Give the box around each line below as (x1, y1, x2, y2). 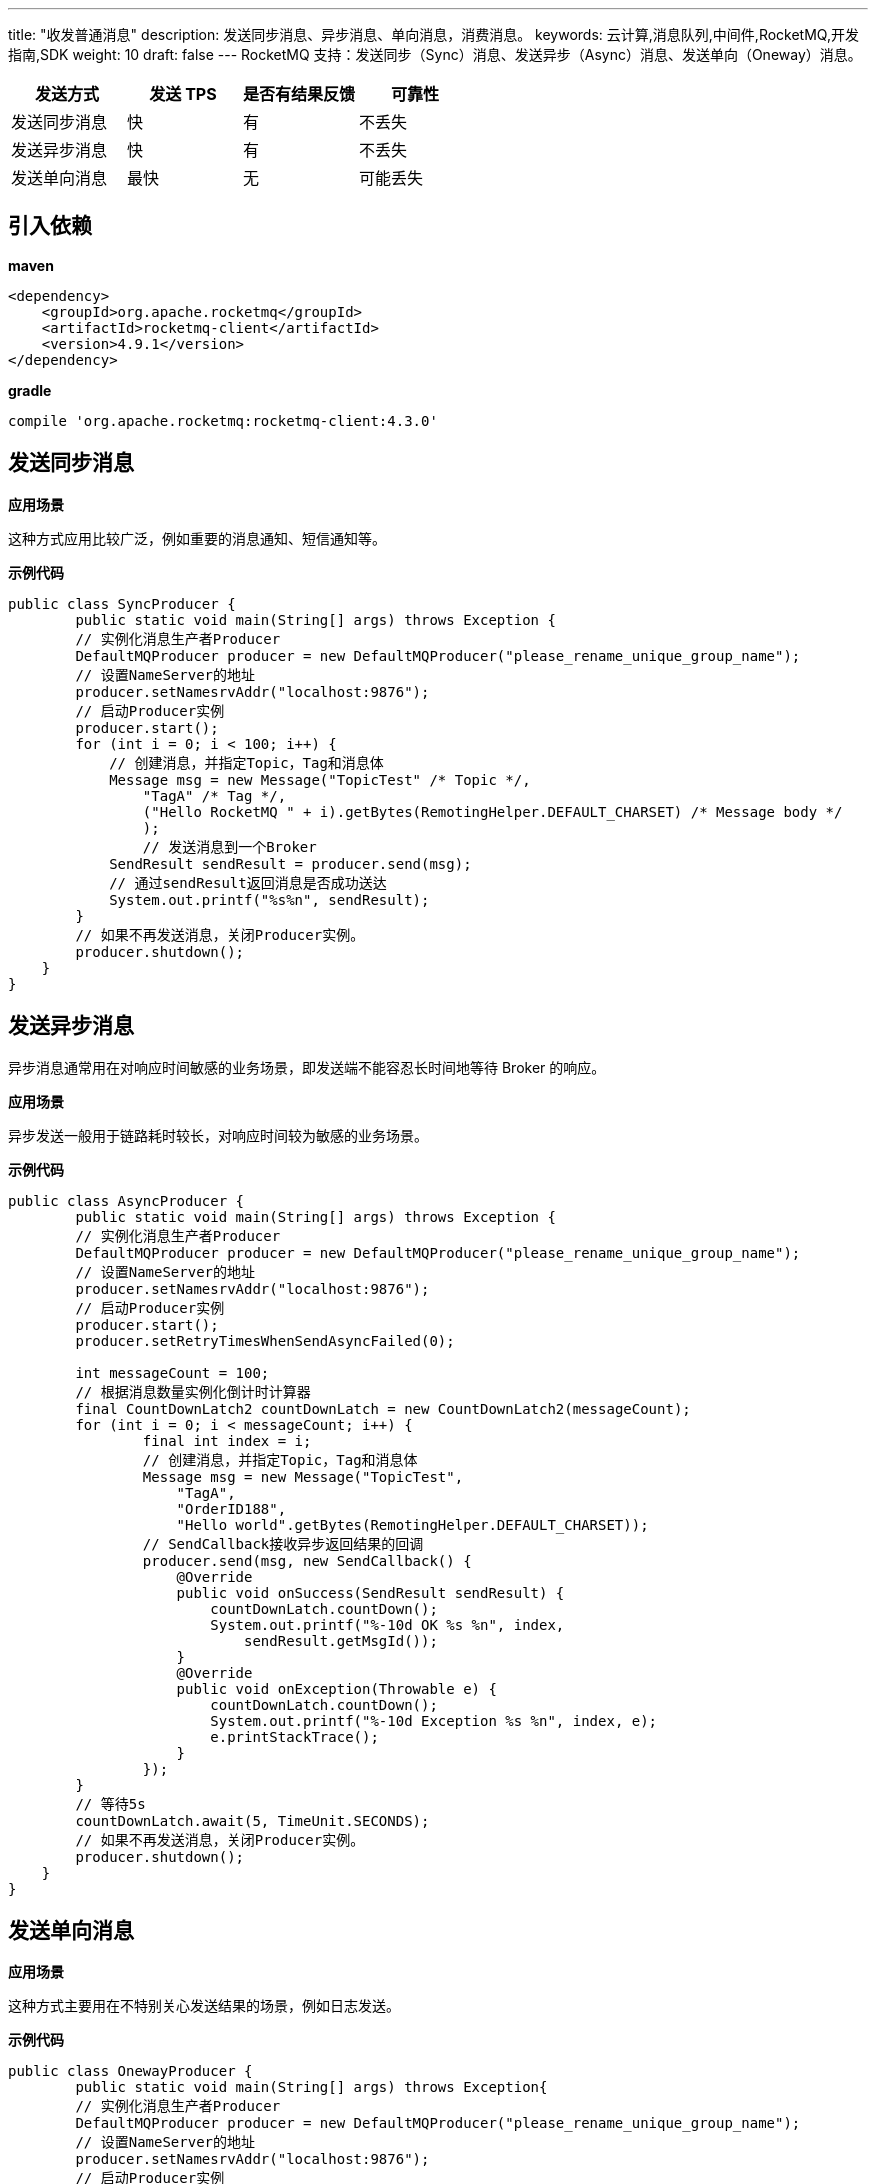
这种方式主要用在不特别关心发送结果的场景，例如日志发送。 (8, 1997, 400, 2015)
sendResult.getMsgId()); (244, 1632, 438, 1649)
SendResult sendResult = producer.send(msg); (109, 855, 472, 872)
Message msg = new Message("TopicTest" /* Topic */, (109, 771, 531, 788)
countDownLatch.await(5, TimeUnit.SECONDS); (75, 1812, 430, 1829)
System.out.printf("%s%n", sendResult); (109, 891, 430, 908)
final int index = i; (142, 1432, 312, 1449)
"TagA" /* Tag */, (142, 787, 287, 804)
